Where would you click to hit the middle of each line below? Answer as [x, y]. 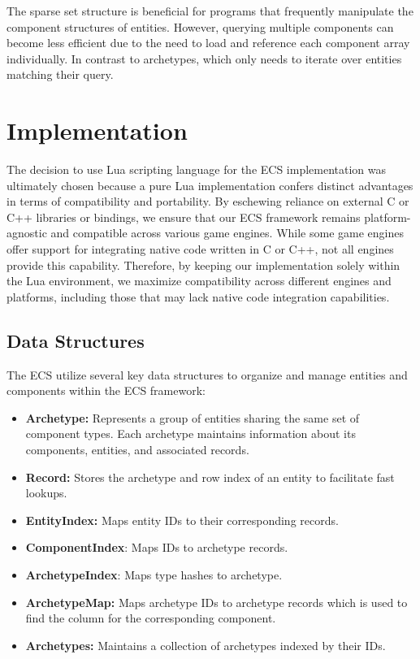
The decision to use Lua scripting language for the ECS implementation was [197, 169]
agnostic [27, 233]
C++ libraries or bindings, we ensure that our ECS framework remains [184, 217]
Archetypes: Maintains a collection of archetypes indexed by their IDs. [206, 645]
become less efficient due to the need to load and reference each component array [208, 43]
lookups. [46, 493]
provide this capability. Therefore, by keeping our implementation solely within [204, 264]
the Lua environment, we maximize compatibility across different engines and [199, 281]
